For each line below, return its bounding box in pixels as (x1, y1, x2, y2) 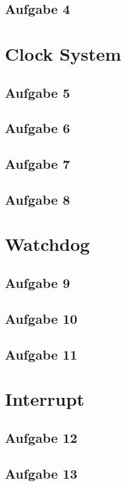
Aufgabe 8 (5, 190, 70, 208)
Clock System (5, 41, 122, 66)
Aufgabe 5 (5, 83, 70, 101)
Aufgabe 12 (5, 428, 78, 447)
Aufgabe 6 (5, 118, 70, 137)
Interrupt (5, 386, 85, 411)
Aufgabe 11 (5, 344, 78, 363)
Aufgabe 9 (5, 273, 70, 292)
